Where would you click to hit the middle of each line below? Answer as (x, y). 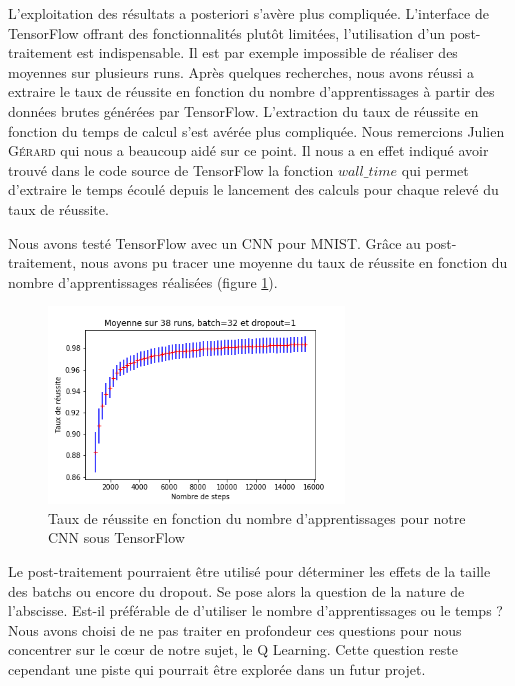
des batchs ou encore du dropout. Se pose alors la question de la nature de (236, 590)
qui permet (435, 169)
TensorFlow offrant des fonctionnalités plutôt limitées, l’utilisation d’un (227, 32)
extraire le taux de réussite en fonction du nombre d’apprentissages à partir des (251, 91)
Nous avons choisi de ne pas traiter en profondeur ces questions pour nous (235, 629)
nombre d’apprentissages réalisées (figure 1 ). (143, 281)
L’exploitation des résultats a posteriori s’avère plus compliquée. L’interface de (248, 13)
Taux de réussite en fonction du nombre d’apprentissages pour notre (257, 517)
